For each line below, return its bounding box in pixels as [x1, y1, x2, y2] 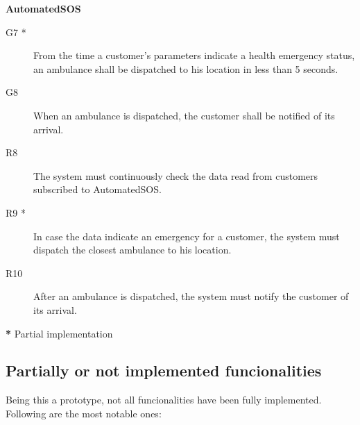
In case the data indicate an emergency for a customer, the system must [33, 228, 340, 243]
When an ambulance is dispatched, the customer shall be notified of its [33, 108, 335, 122]
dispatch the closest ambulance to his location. [33, 242, 232, 257]
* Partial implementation [6, 326, 113, 340]
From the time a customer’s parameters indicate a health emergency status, [33, 48, 355, 62]
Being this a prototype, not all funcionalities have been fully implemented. [6, 392, 322, 407]
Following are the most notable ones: [6, 406, 162, 420]
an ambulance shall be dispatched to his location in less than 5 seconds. [33, 61, 338, 76]
